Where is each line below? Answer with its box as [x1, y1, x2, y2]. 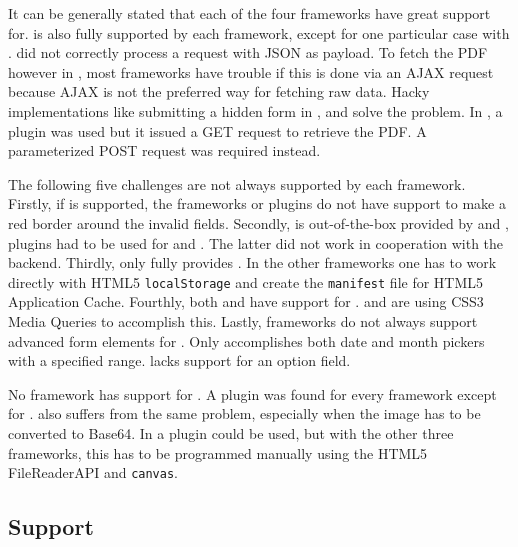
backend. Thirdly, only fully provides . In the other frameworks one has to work [8, 252, 497, 273]
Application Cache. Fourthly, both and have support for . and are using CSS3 [8, 291, 484, 312]
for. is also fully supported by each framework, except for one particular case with [8, 22, 510, 43]
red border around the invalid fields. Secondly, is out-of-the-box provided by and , [8, 212, 509, 233]
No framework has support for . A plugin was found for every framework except [8, 383, 497, 404]
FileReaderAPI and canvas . [8, 462, 178, 483]
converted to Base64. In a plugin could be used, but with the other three [8, 422, 454, 443]
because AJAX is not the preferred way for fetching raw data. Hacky [8, 81, 430, 102]
